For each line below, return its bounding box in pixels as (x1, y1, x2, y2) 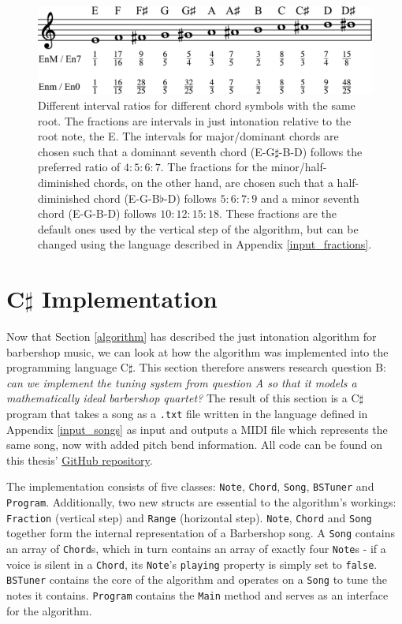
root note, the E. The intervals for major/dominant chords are (38, 128, 339, 144)
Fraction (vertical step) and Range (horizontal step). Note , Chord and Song (6, 509, 372, 525)
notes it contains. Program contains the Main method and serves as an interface (6, 587, 389, 603)
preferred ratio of (38, 159, 121, 175)
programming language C (6, 359, 128, 376)
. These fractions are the (218, 205, 337, 222)
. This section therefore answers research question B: (132, 359, 386, 376)
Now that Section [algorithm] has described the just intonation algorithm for (6, 328, 377, 345)
